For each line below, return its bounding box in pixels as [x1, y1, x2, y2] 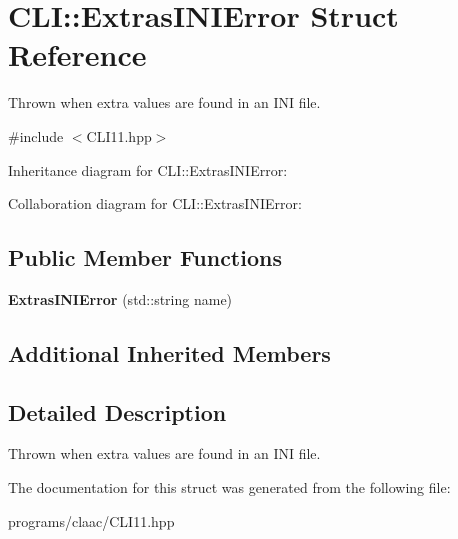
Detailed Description [8, 396, 227, 427]
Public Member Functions [8, 242, 282, 273]
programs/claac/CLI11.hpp [8, 510, 175, 531]
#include [8, 125, 64, 146]
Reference [8, 34, 147, 75]
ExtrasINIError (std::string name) [8, 288, 233, 309]
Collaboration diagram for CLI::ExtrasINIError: [8, 193, 302, 214]
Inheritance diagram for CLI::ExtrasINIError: [8, 159, 288, 180]
